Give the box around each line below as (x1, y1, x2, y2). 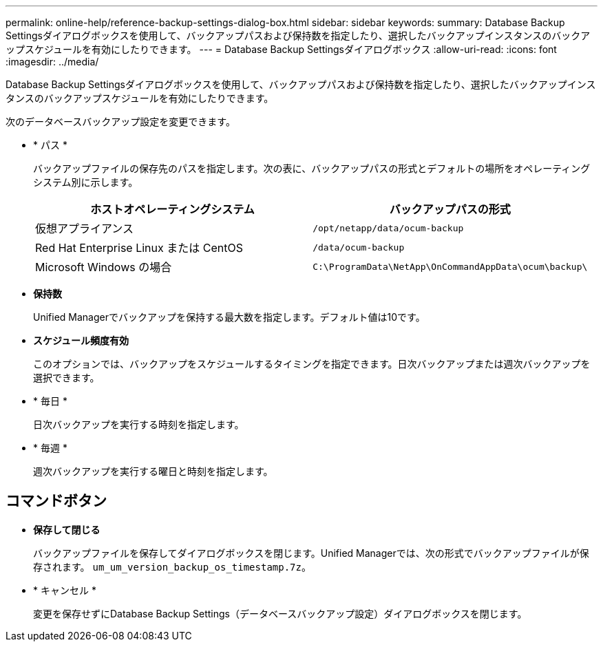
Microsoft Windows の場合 (35, 260, 172, 274)
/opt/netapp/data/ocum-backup (313, 222, 464, 233)
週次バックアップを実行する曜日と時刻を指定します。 (33, 465, 273, 477)
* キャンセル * (33, 584, 96, 596)
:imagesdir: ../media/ (6, 56, 99, 67)
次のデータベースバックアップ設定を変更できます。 (6, 116, 235, 127)
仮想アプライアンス (35, 222, 134, 235)
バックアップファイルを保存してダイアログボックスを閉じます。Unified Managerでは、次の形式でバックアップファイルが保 (33, 547, 589, 559)
